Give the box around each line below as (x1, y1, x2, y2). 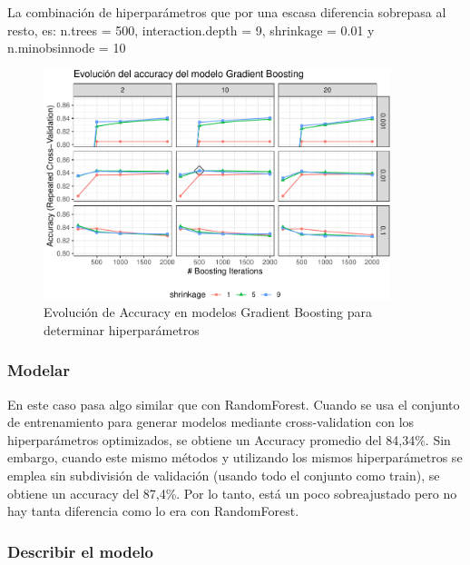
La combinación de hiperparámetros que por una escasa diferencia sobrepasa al (7, 3, 446, 21)
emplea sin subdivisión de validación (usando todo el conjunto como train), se (7, 465, 440, 484)
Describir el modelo (7, 540, 153, 562)
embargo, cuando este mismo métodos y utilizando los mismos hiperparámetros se (7, 448, 463, 467)
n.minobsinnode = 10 (7, 38, 126, 57)
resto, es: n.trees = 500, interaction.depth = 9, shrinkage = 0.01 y (7, 20, 375, 39)
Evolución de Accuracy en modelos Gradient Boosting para (44, 302, 373, 322)
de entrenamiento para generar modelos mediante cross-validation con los (7, 412, 415, 431)
